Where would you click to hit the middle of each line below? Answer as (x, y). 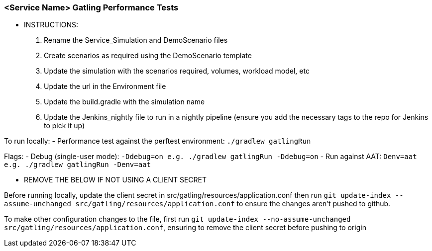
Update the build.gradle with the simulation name (124, 102)
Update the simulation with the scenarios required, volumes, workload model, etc (177, 71)
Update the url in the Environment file (105, 86)
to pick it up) (64, 126)
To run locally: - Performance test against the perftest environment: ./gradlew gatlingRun (158, 141)
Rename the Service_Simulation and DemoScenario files (136, 40)
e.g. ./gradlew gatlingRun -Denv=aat (78, 165)
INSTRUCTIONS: (51, 25)
